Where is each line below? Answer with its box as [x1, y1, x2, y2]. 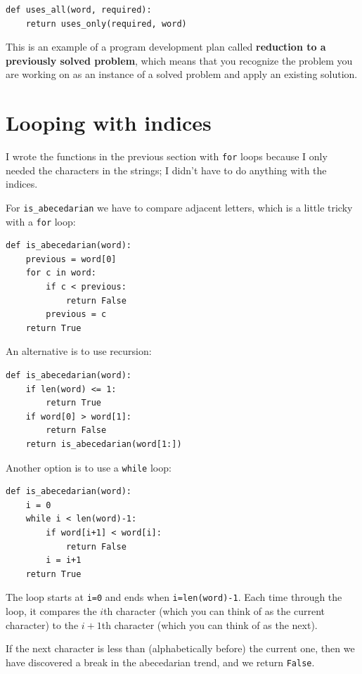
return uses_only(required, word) [25, 18, 187, 29]
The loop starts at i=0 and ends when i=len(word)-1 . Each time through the [6, 590, 342, 604]
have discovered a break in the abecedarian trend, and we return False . [6, 654, 315, 669]
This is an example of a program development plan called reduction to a [6, 39, 326, 54]
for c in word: [25, 268, 96, 278]
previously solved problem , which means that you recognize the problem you [6, 53, 353, 67]
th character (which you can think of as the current [103, 604, 325, 618]
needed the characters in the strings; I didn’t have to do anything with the [6, 162, 327, 177]
